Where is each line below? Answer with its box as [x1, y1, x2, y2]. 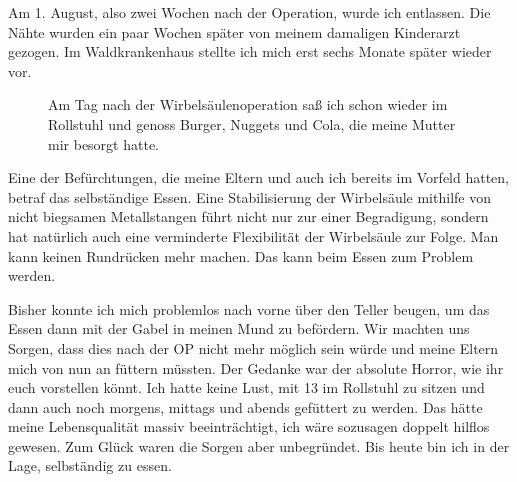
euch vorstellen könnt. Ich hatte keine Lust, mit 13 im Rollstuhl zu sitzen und [8, 377, 485, 398]
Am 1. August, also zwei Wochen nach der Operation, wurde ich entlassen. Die [8, 2, 491, 22]
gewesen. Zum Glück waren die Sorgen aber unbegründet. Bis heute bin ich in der [8, 435, 510, 456]
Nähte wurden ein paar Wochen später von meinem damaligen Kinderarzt [8, 21, 461, 42]
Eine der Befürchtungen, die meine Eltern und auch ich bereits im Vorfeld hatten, [8, 167, 510, 188]
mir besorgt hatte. [48, 133, 159, 154]
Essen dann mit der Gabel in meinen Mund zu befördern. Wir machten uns [8, 318, 470, 339]
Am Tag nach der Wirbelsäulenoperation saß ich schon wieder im [48, 94, 448, 115]
